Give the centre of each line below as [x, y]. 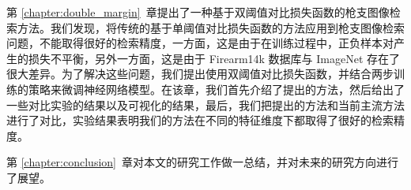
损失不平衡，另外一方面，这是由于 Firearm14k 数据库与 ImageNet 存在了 [214, 58]
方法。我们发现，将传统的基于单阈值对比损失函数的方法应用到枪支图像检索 [211, 27]
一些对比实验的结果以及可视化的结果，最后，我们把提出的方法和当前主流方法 [205, 104]
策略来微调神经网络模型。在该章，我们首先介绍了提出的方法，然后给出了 [216, 89]
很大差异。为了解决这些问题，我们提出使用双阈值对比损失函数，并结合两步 [200, 74]
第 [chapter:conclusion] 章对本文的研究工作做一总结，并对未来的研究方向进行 [202, 162]
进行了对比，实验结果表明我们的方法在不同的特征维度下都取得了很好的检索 [200, 120]
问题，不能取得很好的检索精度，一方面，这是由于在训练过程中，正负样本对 [200, 43]
